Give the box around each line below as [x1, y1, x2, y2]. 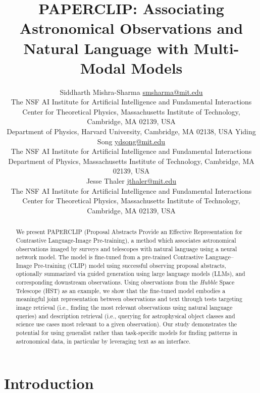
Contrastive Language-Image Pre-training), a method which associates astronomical [16, 236, 236, 244]
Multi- [193, 37, 239, 58]
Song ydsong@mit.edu [97, 136, 166, 146]
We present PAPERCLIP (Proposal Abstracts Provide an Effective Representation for [16, 228, 242, 236]
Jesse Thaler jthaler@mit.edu [86, 176, 177, 186]
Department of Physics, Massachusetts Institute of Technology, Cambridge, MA [8, 155, 254, 166]
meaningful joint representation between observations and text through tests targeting [16, 295, 242, 303]
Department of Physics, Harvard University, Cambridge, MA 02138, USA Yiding [7, 126, 256, 137]
